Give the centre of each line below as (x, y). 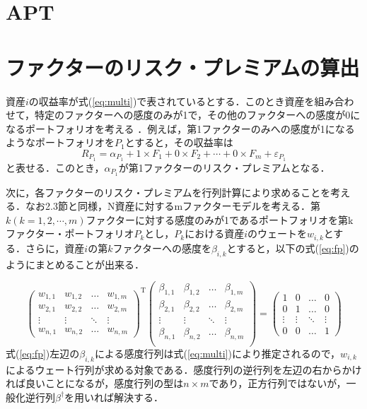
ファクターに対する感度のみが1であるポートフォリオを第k (220, 219)
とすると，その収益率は (179, 142)
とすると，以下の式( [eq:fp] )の (293, 248)
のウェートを (278, 233)
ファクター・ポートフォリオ (70, 233)
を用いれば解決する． (114, 397)
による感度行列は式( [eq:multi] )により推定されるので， (217, 353)
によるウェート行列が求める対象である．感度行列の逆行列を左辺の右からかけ (184, 369)
